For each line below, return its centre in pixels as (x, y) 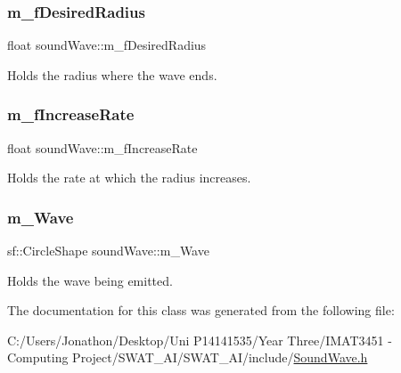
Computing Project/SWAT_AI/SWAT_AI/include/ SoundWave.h (188, 357)
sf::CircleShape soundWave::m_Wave (108, 251)
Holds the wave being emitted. (90, 280)
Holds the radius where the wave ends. (112, 74)
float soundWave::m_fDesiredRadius (107, 45)
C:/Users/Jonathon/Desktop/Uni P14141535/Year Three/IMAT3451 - (200, 340)
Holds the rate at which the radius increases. (129, 178)
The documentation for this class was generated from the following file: (201, 310)
